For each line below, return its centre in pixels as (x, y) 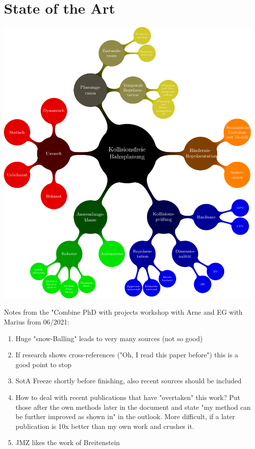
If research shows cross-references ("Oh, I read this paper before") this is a (127, 355)
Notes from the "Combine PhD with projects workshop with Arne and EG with (123, 312)
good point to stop (43, 364)
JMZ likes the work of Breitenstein (68, 442)
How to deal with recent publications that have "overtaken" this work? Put (128, 397)
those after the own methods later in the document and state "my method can (133, 407)
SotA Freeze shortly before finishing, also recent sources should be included (128, 381)
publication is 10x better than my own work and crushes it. (105, 426)
